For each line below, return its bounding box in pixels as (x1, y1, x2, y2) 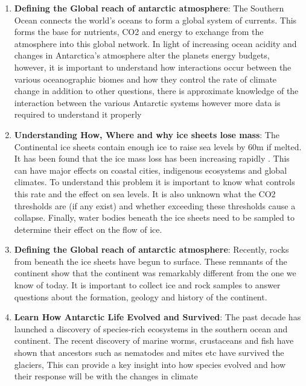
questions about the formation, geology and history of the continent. (14, 290, 267, 303)
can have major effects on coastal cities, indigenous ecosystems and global (14, 163, 287, 176)
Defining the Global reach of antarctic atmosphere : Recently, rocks (14, 243, 289, 256)
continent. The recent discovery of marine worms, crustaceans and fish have (14, 334, 294, 347)
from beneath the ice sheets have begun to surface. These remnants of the (14, 255, 287, 267)
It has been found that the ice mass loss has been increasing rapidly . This (14, 152, 290, 165)
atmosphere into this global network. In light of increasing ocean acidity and (14, 37, 297, 49)
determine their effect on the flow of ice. (14, 223, 162, 235)
